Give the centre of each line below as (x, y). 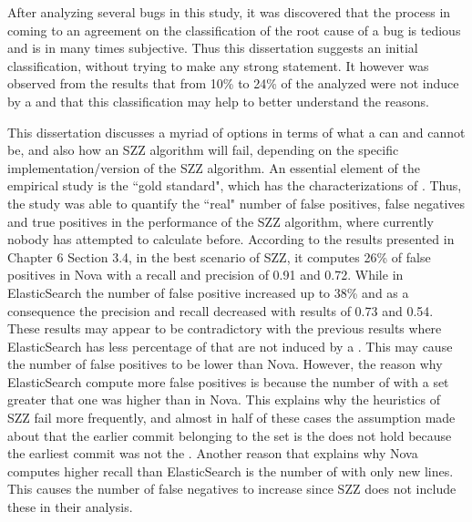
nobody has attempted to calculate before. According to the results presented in (231, 239)
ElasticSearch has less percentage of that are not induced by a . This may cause (230, 346)
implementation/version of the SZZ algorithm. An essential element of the (214, 167)
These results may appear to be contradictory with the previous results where (225, 328)
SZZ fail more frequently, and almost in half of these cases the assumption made (231, 418)
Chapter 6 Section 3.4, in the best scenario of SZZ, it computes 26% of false (219, 256)
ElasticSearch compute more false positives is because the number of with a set (228, 381)
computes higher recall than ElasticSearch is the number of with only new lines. (231, 471)
